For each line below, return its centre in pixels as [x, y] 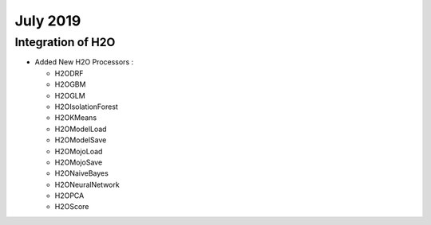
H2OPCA [69, 196]
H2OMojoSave [79, 162]
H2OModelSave [81, 140]
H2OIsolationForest [87, 107]
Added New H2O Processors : [84, 62]
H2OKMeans [76, 118]
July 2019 [48, 21]
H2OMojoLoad [79, 151]
